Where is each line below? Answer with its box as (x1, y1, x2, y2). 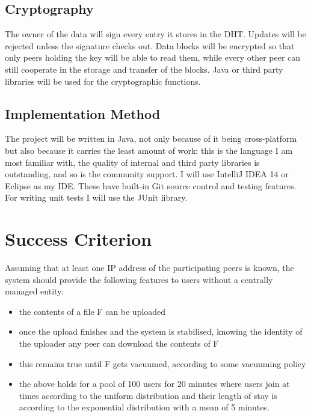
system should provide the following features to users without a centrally (5, 273, 273, 285)
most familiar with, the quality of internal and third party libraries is (5, 156, 260, 168)
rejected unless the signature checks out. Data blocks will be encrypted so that (5, 39, 295, 52)
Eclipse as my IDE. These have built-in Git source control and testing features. (5, 179, 297, 192)
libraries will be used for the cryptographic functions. (5, 75, 201, 87)
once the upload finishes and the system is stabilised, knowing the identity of (19, 325, 303, 338)
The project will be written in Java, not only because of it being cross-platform (5, 132, 297, 145)
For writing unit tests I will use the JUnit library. (5, 191, 188, 204)
